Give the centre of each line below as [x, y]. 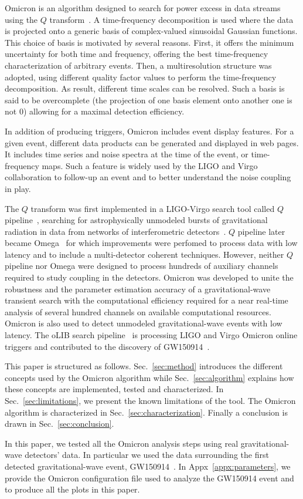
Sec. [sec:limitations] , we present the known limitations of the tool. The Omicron [150, 400]
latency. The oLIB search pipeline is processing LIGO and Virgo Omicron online [151, 335]
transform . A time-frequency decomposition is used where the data [171, 19]
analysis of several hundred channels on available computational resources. [138, 311]
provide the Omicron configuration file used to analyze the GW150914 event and [149, 478]
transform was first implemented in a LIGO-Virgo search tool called [153, 208]
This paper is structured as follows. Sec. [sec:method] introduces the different [144, 366]
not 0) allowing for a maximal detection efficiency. [95, 111]
